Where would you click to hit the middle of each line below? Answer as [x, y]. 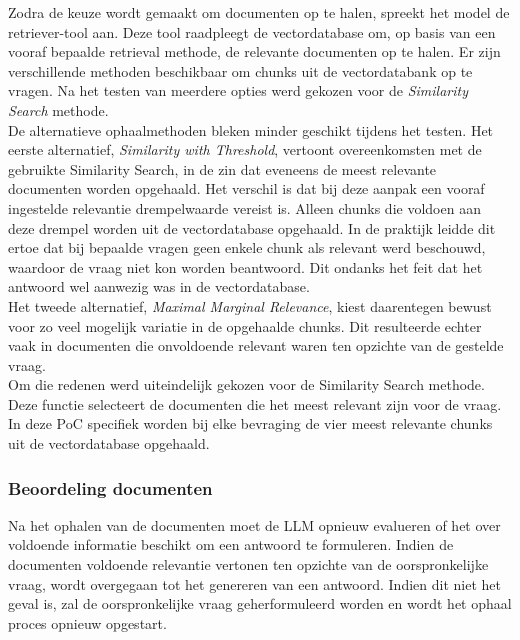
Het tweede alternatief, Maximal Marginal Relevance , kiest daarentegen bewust [250, 305]
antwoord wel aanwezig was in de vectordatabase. [159, 286]
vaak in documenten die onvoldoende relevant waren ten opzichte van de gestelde [256, 345]
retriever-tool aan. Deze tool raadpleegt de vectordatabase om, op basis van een [252, 31]
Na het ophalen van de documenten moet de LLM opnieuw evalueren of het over [254, 524]
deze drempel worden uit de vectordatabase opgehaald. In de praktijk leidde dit [252, 227]
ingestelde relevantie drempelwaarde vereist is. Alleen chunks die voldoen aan [244, 207]
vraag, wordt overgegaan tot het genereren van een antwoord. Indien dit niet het [254, 583]
